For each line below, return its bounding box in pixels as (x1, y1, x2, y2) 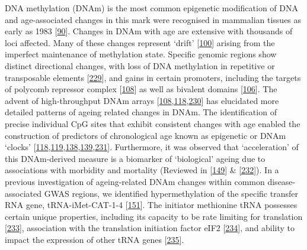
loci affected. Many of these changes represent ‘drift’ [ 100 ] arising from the (5, 36, 275, 48)
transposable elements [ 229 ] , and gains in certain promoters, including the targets (5, 71, 301, 83)
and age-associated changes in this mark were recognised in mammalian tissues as (5, 13, 302, 25)
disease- (267, 175, 296, 187)
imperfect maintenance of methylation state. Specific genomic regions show (5, 48, 277, 60)
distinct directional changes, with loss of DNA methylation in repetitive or (5, 59, 275, 72)
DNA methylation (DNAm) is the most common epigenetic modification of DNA (5, 2, 298, 14)
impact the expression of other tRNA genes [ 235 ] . (5, 233, 184, 245)
